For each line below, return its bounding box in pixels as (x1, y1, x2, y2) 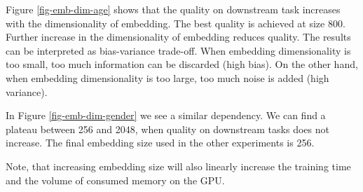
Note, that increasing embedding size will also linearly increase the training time (6, 158, 351, 173)
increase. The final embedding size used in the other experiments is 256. (6, 135, 315, 150)
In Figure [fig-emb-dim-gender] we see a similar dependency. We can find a (6, 108, 326, 123)
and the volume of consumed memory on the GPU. (6, 172, 225, 187)
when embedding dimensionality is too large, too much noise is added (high (6, 70, 329, 85)
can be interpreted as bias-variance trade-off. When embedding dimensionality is (6, 43, 351, 57)
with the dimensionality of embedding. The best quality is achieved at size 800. (6, 15, 345, 30)
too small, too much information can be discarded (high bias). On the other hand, (6, 57, 358, 71)
